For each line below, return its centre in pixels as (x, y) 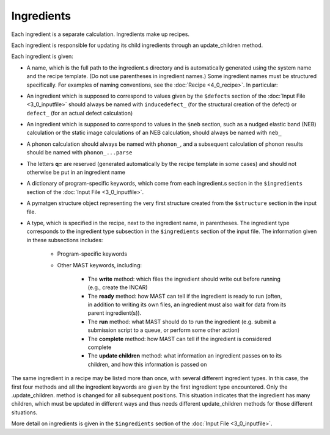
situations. (24, 412)
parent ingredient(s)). (115, 313)
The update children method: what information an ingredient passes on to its (185, 356)
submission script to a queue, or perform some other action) (163, 330)
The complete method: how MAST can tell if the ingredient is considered (179, 339)
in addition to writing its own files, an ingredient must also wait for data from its (187, 304)
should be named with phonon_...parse (79, 153)
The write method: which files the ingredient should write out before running (184, 279)
